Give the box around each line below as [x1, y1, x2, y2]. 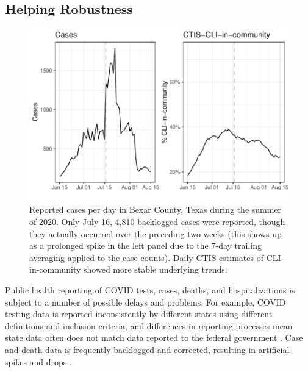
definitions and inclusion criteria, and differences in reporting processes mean [5, 319, 293, 332]
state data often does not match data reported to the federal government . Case [5, 331, 303, 344]
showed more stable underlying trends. [84, 263, 227, 276]
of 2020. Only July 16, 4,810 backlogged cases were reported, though [29, 215, 285, 228]
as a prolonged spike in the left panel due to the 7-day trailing [29, 239, 262, 252]
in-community [29, 263, 81, 276]
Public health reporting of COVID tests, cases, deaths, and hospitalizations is [5, 284, 295, 296]
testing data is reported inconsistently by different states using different [5, 307, 273, 320]
